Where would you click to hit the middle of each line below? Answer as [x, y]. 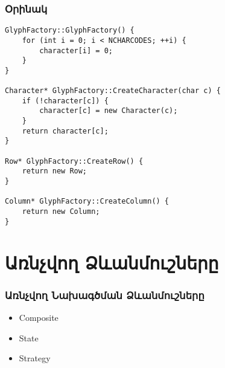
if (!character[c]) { [65, 101]
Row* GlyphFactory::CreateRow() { [74, 161]
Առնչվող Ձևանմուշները [112, 262]
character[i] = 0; [76, 50]
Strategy [35, 358]
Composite [39, 317]
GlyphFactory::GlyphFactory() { [70, 31]
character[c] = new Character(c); [109, 111]
